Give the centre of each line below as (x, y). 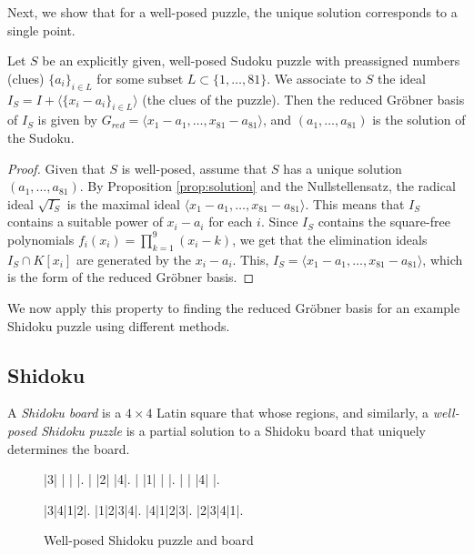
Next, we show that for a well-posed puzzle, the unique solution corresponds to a (232, 12)
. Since (279, 222)
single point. (41, 30)
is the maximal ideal (123, 203)
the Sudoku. (41, 137)
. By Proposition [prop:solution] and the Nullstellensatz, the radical (267, 186)
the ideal (402, 78)
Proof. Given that (56, 168)
